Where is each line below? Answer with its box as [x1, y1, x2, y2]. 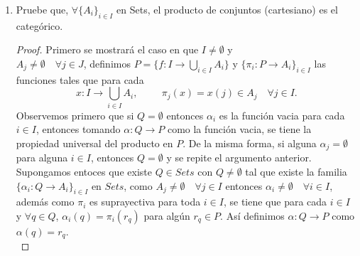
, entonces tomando [36, 122, 121, 137]
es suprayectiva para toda [89, 194, 201, 209]
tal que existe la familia [245, 164, 347, 178]
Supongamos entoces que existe [16, 164, 152, 178]
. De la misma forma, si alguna [182, 135, 317, 150]
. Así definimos [220, 208, 285, 223]
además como [16, 194, 75, 209]
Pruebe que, [16, 2, 69, 16]
